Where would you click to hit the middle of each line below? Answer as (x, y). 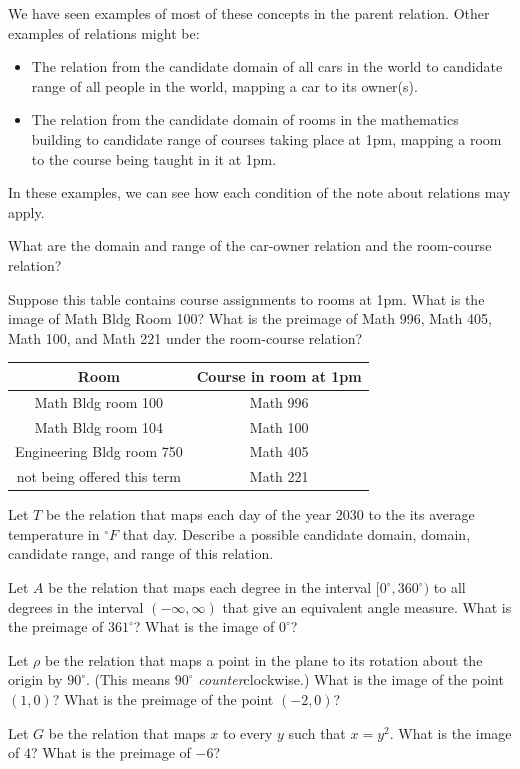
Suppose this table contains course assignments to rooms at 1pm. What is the (246, 298)
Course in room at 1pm (279, 375)
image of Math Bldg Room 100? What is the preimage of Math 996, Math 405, (250, 318)
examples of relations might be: (104, 32)
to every (247, 732)
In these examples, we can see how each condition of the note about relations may (259, 192)
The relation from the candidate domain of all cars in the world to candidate (267, 66)
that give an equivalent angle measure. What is (367, 606)
